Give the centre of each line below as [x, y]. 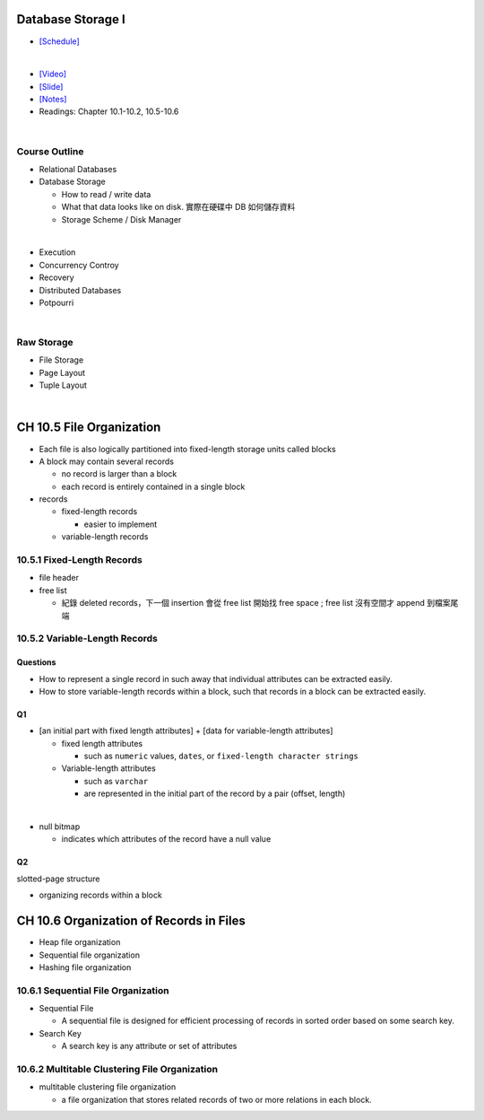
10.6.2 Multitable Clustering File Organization [117, 1069]
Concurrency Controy [79, 265]
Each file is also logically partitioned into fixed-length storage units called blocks [187, 449]
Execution [57, 252]
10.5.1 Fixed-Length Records [79, 560]
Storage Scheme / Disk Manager [121, 219]
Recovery [57, 277]
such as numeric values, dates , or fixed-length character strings [221, 756]
